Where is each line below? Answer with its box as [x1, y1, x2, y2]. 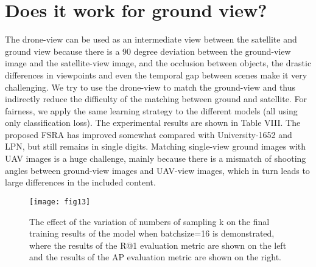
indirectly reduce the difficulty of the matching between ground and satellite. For [5, 92, 307, 105]
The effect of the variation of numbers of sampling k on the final [29, 215, 270, 227]
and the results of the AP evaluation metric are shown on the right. [29, 251, 281, 263]
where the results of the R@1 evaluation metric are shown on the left [29, 238, 287, 251]
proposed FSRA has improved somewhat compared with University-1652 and [5, 128, 292, 140]
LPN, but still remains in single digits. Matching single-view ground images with [5, 140, 306, 153]
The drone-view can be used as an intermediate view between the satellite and [5, 33, 297, 46]
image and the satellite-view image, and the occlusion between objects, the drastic [5, 57, 312, 69]
